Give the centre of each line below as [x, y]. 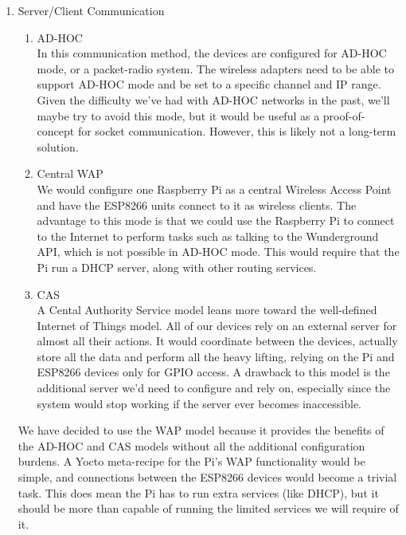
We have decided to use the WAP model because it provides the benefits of [201, 430]
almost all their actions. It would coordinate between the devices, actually [217, 341]
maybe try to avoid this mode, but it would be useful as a [178, 115]
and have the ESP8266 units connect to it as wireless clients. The [197, 205]
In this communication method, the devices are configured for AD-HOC [212, 53]
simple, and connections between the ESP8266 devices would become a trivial [207, 477]
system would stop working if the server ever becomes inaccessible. [199, 403]
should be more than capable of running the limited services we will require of [208, 508]
